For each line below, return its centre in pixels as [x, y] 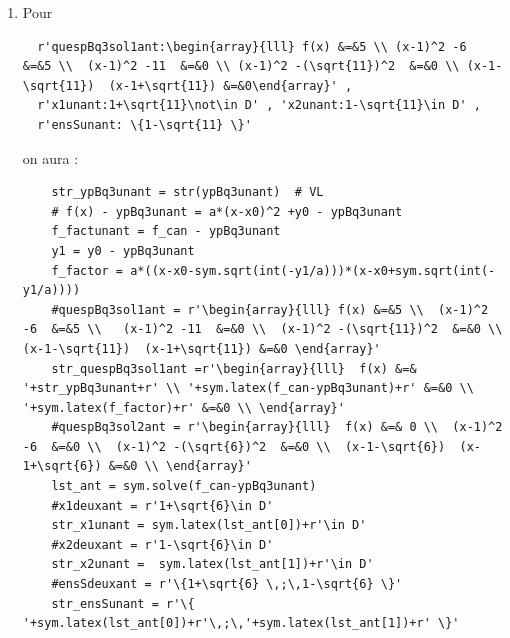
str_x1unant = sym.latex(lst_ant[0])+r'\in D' [209, 525]
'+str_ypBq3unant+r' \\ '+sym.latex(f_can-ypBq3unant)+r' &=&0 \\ [248, 388]
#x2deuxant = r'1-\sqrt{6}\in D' [162, 544]
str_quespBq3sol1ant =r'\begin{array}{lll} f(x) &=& [234, 368]
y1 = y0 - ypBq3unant [123, 250]
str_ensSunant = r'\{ [123, 603]
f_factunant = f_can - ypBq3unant [166, 231]
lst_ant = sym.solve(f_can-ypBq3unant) [184, 486]
